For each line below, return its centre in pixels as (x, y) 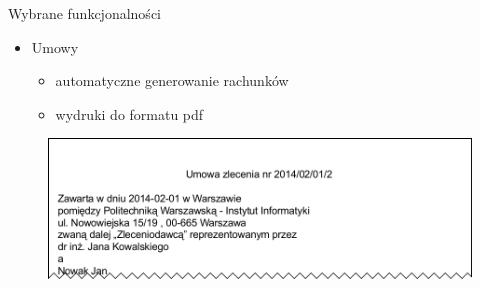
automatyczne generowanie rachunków (172, 80)
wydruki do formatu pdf (129, 113)
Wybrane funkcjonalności (84, 13)
